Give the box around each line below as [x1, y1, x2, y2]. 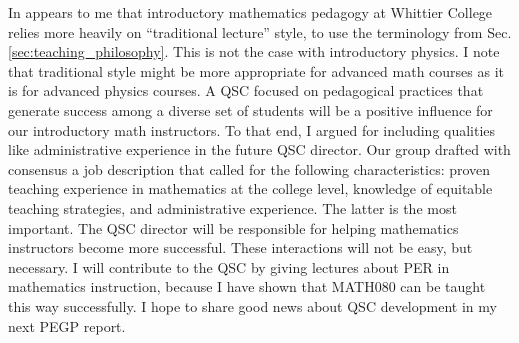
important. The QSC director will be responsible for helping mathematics [8, 217, 459, 238]
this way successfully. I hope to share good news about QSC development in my [8, 295, 497, 316]
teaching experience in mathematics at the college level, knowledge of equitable [8, 178, 493, 199]
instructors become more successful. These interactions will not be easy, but [8, 237, 473, 258]
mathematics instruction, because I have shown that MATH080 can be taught [8, 276, 486, 297]
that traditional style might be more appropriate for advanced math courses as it [8, 60, 504, 81]
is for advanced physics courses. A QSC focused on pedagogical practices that [8, 80, 484, 101]
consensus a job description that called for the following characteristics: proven [8, 158, 491, 179]
